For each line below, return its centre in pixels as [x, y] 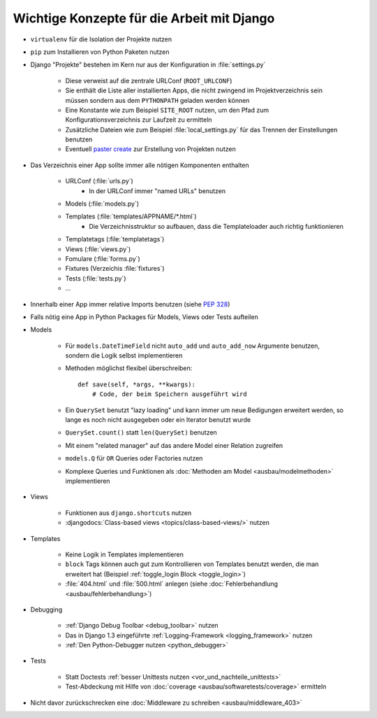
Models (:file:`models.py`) [102, 204]
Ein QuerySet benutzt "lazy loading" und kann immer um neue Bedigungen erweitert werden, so [205, 410]
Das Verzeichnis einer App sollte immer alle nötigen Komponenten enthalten [140, 165]
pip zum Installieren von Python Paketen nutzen [100, 52]
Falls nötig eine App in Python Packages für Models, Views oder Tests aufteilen [144, 317]
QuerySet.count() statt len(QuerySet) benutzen [141, 432]
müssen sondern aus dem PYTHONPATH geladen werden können [157, 100]
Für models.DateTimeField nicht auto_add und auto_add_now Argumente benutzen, [193, 346]
